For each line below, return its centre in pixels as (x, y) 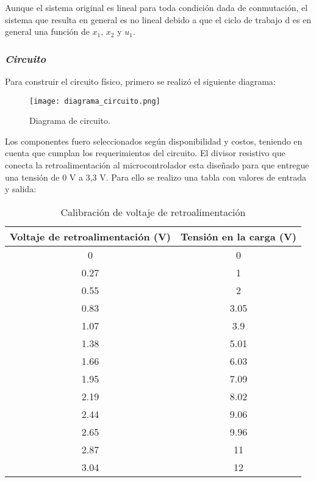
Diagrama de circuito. (70, 120)
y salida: (21, 189)
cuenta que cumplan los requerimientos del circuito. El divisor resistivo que (145, 153)
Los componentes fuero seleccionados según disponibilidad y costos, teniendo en (154, 141)
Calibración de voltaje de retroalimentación (153, 212)
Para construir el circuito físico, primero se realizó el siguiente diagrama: (140, 81)
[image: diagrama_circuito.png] (95, 101)
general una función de (47, 31)
